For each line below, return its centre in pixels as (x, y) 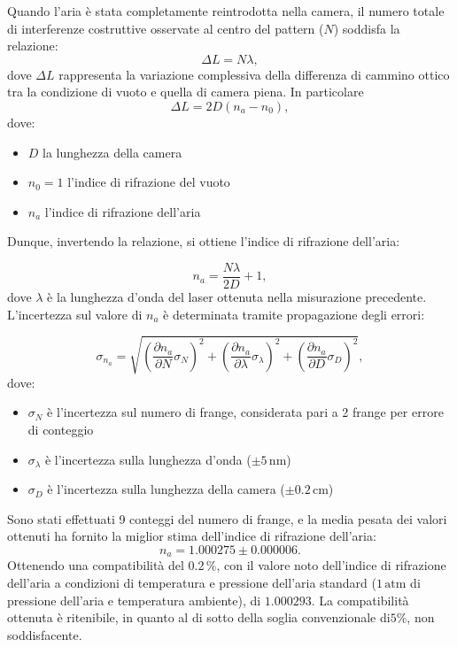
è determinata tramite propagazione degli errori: (294, 314)
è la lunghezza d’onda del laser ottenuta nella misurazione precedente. (237, 297)
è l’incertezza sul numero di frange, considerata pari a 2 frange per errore (245, 412)
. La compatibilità (360, 600)
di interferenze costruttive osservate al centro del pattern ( (166, 28)
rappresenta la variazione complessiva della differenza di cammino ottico (254, 74)
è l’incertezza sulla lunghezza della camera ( (166, 489)
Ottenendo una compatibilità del (96, 565)
